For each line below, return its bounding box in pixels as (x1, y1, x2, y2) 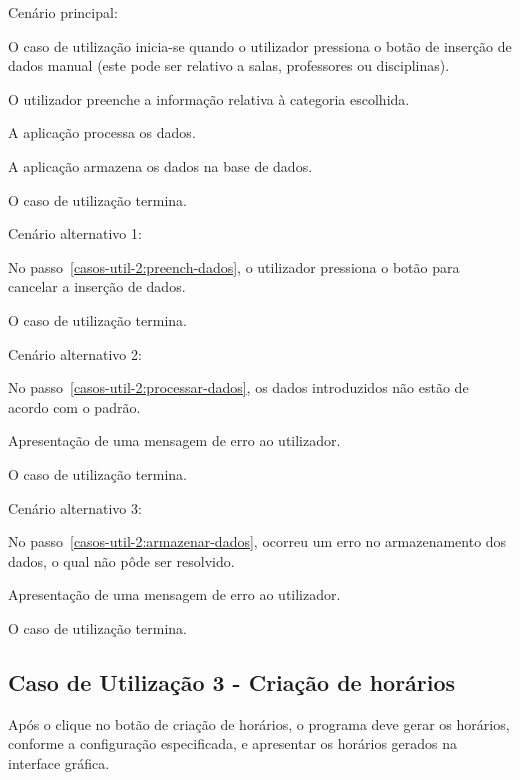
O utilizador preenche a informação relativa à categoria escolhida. (8, 88, 410, 109)
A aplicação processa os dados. (8, 122, 196, 143)
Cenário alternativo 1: (8, 223, 142, 244)
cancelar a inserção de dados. (8, 276, 186, 297)
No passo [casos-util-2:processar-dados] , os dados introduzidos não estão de (8, 377, 469, 398)
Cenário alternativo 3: (8, 497, 142, 518)
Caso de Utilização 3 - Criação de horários (8, 666, 456, 697)
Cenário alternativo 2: (8, 343, 142, 364)
